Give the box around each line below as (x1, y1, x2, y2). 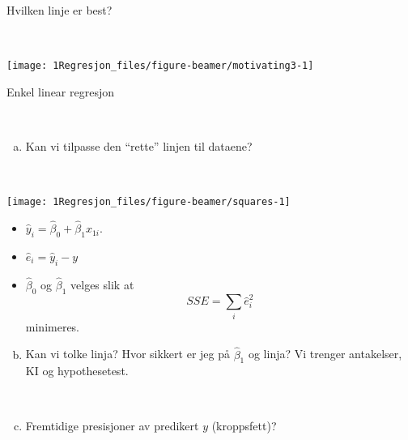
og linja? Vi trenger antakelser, (248, 345, 402, 362)
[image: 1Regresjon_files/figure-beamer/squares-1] (6, 196, 291, 208)
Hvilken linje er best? (6, 2, 113, 18)
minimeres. (25, 318, 80, 335)
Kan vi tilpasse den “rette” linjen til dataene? (25, 138, 253, 155)
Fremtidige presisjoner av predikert (25, 417, 199, 434)
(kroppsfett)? (211, 417, 277, 434)
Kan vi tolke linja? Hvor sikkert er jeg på (25, 345, 230, 362)
